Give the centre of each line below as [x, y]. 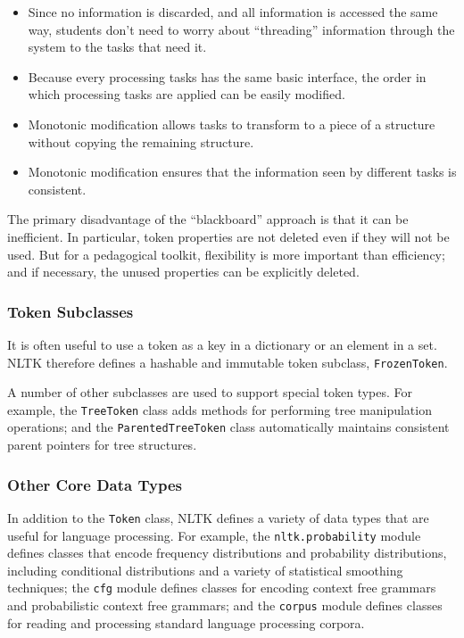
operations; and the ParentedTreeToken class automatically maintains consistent [228, 427]
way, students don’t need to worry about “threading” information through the [241, 29]
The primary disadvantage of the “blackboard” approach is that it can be [208, 219]
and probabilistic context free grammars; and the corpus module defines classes [225, 605]
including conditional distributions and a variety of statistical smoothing [205, 570]
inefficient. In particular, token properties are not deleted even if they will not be [228, 236]
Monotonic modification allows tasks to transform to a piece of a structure [232, 124]
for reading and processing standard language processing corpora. [186, 622]
